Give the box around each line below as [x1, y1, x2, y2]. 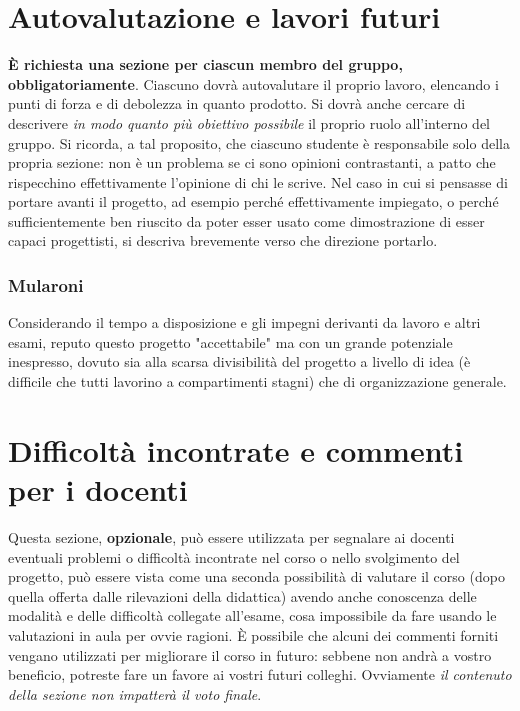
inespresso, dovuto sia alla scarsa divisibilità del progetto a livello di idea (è [8, 351, 471, 372]
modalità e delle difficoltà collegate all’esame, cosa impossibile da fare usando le [8, 605, 497, 626]
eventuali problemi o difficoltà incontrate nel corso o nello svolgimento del [8, 546, 460, 567]
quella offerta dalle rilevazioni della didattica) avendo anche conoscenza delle [8, 585, 477, 606]
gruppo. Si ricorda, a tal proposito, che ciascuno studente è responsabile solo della [8, 132, 510, 153]
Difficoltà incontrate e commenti [8, 429, 464, 470]
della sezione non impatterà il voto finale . [8, 683, 262, 704]
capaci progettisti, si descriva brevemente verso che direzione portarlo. [8, 230, 438, 251]
